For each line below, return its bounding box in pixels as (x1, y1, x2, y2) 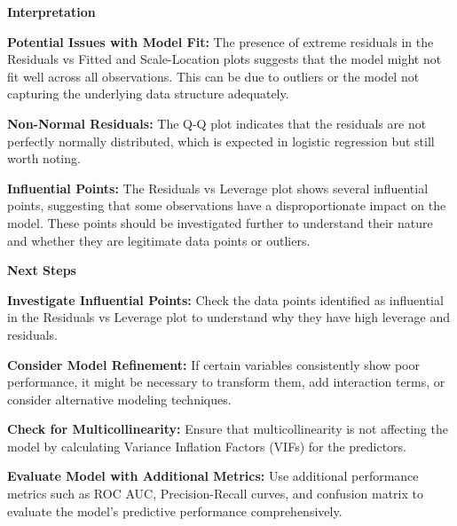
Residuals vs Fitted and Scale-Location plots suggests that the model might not (7, 50, 442, 68)
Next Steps (7, 261, 76, 279)
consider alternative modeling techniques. (7, 389, 232, 408)
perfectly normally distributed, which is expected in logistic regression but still (7, 131, 435, 150)
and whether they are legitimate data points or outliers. (7, 231, 311, 249)
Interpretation (7, 3, 96, 20)
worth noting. (7, 149, 81, 168)
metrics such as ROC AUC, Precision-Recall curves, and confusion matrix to (7, 484, 423, 503)
